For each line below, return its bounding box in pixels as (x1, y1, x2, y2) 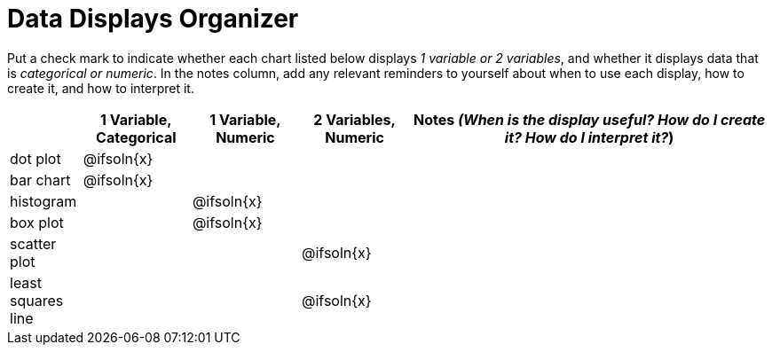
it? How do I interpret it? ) (504, 128, 674, 146)
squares (10, 291, 64, 309)
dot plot (10, 149, 61, 168)
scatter (10, 234, 57, 253)
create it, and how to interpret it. (7, 80, 194, 96)
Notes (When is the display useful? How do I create (414, 110, 766, 129)
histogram (10, 192, 77, 210)
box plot (10, 213, 64, 231)
